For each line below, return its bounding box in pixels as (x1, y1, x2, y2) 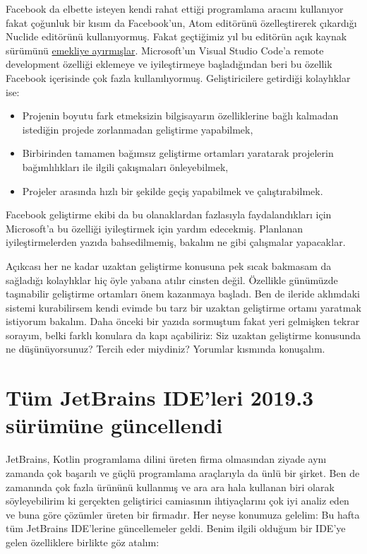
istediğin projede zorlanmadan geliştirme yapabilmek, (22, 122, 253, 136)
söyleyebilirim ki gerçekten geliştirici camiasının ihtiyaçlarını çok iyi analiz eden (6, 493, 349, 508)
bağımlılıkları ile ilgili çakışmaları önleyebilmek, (22, 159, 229, 174)
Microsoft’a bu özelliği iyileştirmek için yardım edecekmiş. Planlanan (6, 220, 303, 235)
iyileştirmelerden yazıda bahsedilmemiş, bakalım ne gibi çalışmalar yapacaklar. (6, 235, 346, 249)
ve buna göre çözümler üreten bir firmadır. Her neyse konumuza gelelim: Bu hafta (6, 507, 360, 521)
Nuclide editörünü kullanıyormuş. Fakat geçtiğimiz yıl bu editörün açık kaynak (6, 29, 347, 44)
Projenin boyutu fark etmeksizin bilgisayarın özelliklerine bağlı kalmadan (22, 108, 339, 123)
